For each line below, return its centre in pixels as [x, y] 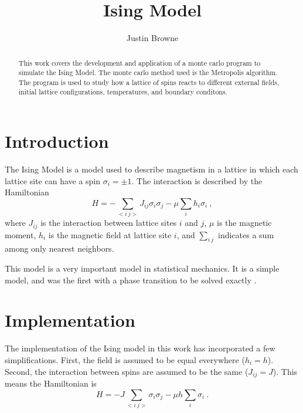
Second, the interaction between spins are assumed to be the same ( [127, 371]
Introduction [57, 141]
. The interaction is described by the [197, 180]
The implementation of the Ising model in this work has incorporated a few [140, 348]
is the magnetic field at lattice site [110, 234]
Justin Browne [152, 38]
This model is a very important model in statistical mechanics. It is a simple [142, 268]
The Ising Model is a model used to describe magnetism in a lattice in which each [151, 169]
